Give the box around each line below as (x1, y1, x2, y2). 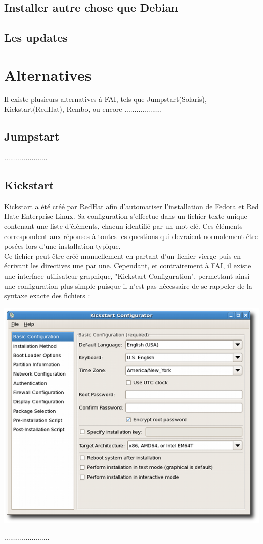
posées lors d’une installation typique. (4, 241, 121, 251)
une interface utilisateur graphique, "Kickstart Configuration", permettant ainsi (4, 270, 250, 281)
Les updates (4, 29, 68, 45)
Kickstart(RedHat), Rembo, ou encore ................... (4, 104, 162, 114)
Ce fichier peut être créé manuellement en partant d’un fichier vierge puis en (4, 250, 241, 261)
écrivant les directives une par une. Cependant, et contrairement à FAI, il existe (4, 260, 251, 271)
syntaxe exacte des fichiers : (4, 290, 90, 301)
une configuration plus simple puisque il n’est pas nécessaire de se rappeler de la (4, 280, 252, 291)
